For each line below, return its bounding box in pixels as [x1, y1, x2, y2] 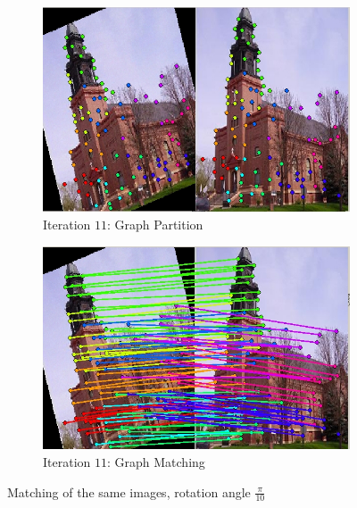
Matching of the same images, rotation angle [7, 482, 251, 501]
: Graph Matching [107, 452, 205, 471]
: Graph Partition [107, 214, 203, 233]
